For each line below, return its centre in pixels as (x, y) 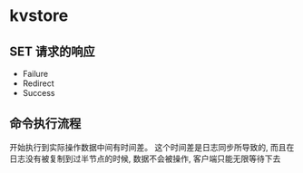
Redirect (38, 83)
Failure (35, 74)
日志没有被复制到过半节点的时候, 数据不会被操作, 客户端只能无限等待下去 (145, 159)
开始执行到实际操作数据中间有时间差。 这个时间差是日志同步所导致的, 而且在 (152, 147)
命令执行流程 (45, 124)
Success (39, 93)
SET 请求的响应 (52, 51)
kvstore (39, 16)
